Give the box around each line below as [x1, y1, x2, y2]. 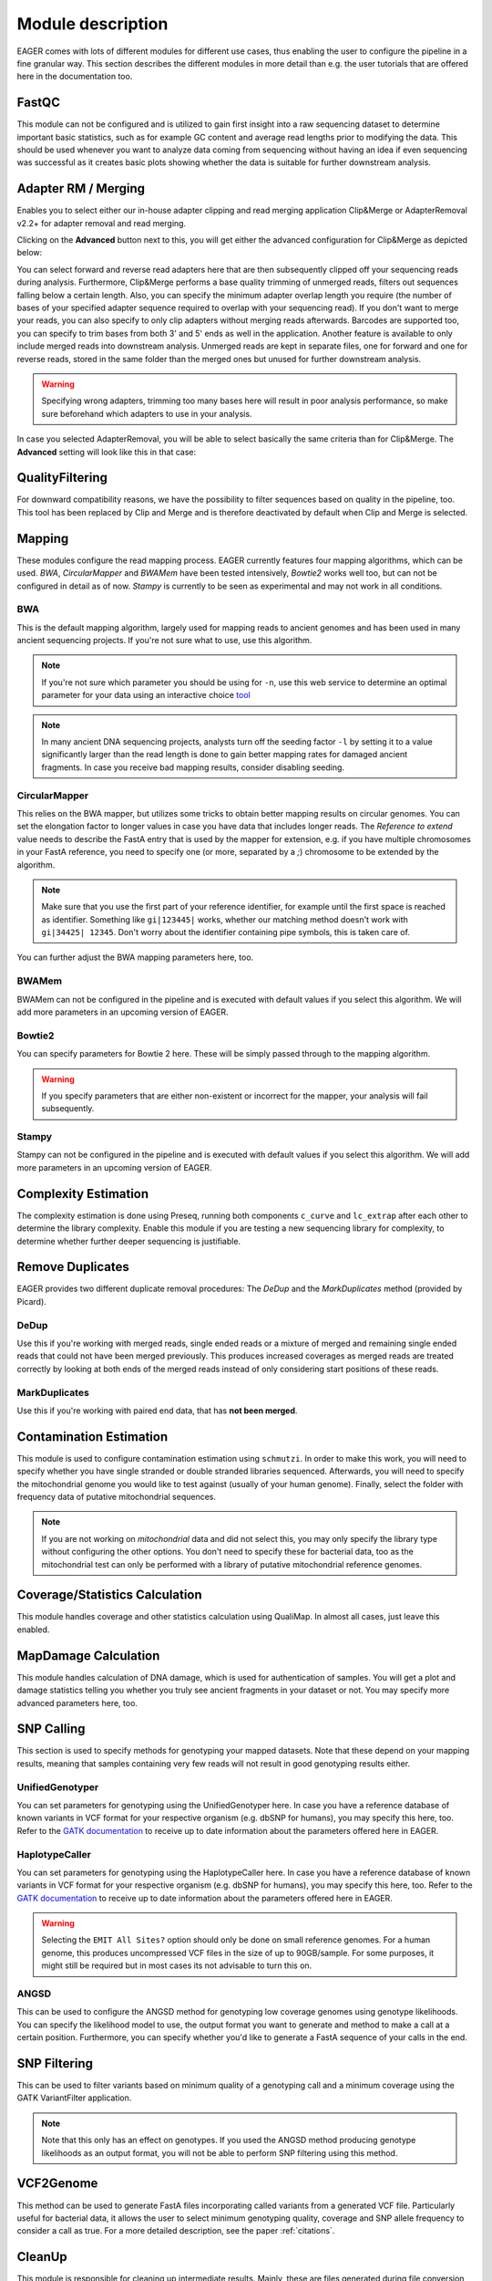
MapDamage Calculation [16, 1648, 160, 1663]
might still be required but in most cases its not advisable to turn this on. [41, 1960, 313, 1971]
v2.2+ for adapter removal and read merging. [16, 217, 187, 228]
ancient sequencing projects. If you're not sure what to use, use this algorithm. [16, 635, 313, 646]
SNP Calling [16, 1721, 86, 1737]
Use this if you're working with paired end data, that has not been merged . [16, 1405, 298, 1416]
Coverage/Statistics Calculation [16, 1588, 202, 1603]
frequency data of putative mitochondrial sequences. [16, 1491, 217, 1502]
